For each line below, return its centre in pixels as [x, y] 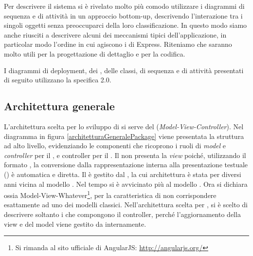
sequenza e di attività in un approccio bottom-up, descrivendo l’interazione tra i [123, 15]
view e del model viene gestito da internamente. [75, 224]
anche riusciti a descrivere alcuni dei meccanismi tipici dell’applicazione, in [115, 34]
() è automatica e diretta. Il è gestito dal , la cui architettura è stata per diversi [123, 174]
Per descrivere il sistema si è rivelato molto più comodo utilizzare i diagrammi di [124, 6]
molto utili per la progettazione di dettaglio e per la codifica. [95, 53]
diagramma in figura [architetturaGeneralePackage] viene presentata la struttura [124, 136]
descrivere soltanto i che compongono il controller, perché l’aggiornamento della [122, 214]
